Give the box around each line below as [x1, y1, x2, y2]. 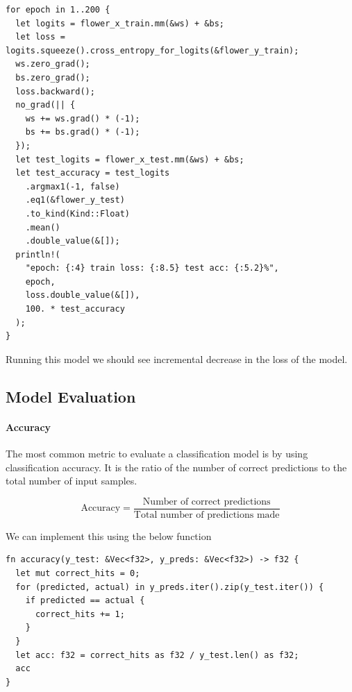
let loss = [15, 32, 65, 42]
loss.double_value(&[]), [25, 290, 140, 301]
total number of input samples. [6, 473, 137, 488]
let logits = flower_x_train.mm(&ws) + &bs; [15, 18, 224, 28]
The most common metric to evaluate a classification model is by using [6, 446, 308, 461]
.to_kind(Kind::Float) [25, 208, 130, 219]
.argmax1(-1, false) [25, 181, 120, 192]
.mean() [25, 222, 60, 233]
